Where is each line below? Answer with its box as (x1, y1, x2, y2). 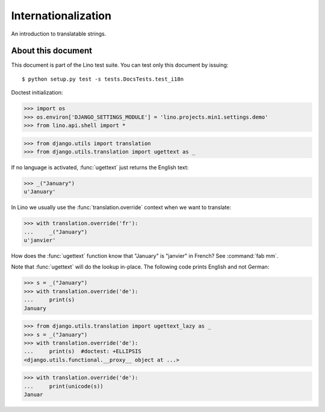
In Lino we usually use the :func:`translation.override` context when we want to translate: (11, 204, 232, 211)
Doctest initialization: (11, 89, 63, 96)
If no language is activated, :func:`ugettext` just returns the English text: (11, 163, 189, 171)
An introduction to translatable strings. (11, 30, 107, 37)
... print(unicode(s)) (23, 382, 104, 390)
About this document (11, 46, 93, 56)
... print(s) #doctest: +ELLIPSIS (23, 348, 141, 355)
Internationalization (11, 9, 111, 22)
